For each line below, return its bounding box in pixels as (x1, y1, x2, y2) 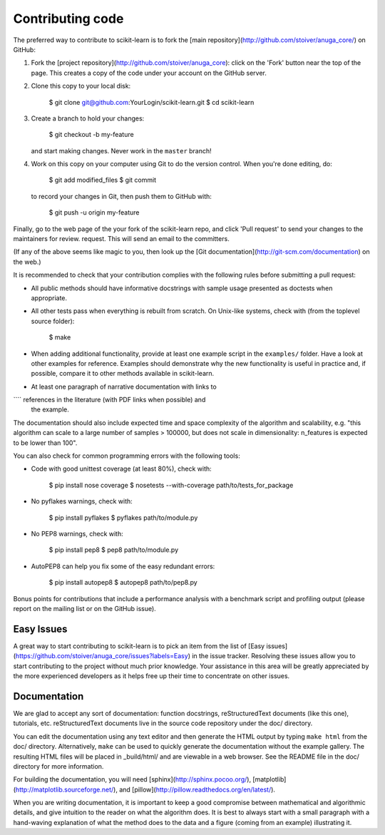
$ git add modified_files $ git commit (48, 175, 157, 185)
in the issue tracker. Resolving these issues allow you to (191, 652, 356, 660)
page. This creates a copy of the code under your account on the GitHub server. (31, 68, 267, 77)
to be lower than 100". (13, 439, 78, 447)
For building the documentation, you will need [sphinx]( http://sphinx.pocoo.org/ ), (13, 775, 252, 784)
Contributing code (13, 11, 124, 26)
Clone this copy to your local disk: (31, 82, 131, 91)
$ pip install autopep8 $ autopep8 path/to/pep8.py (48, 578, 197, 587)
